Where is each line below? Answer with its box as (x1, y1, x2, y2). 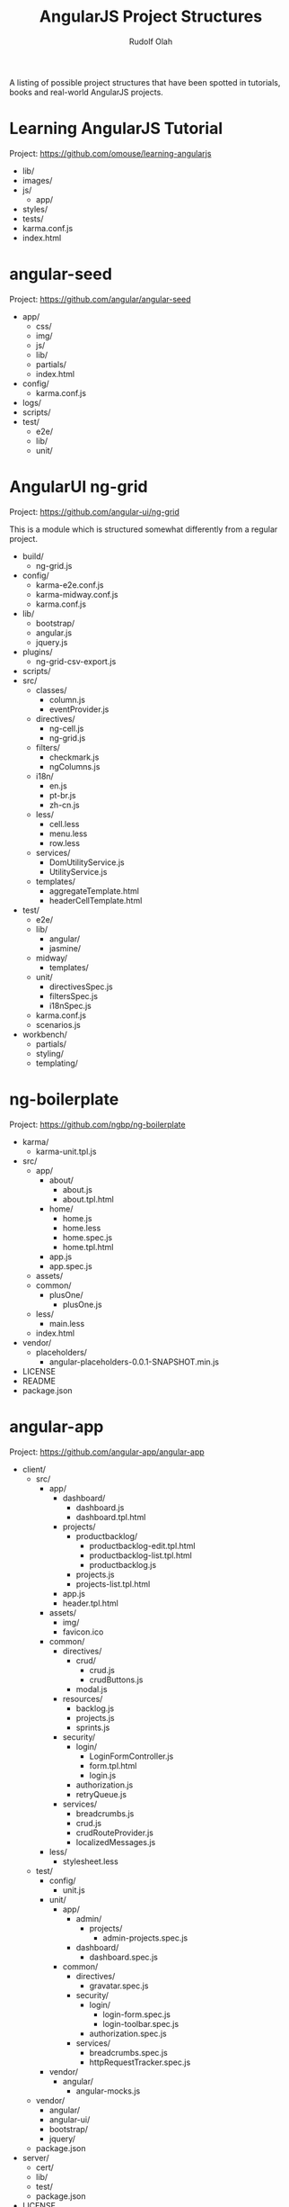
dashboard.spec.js (89, 1951, 159, 1962)
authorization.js (75, 1779, 134, 1790)
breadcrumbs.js (75, 1807, 135, 1819)
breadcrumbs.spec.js (89, 2047, 168, 2058)
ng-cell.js (48, 723, 84, 734)
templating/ (35, 1058, 79, 1068)
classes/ (35, 684, 67, 695)
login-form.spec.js (102, 2009, 171, 2020)
